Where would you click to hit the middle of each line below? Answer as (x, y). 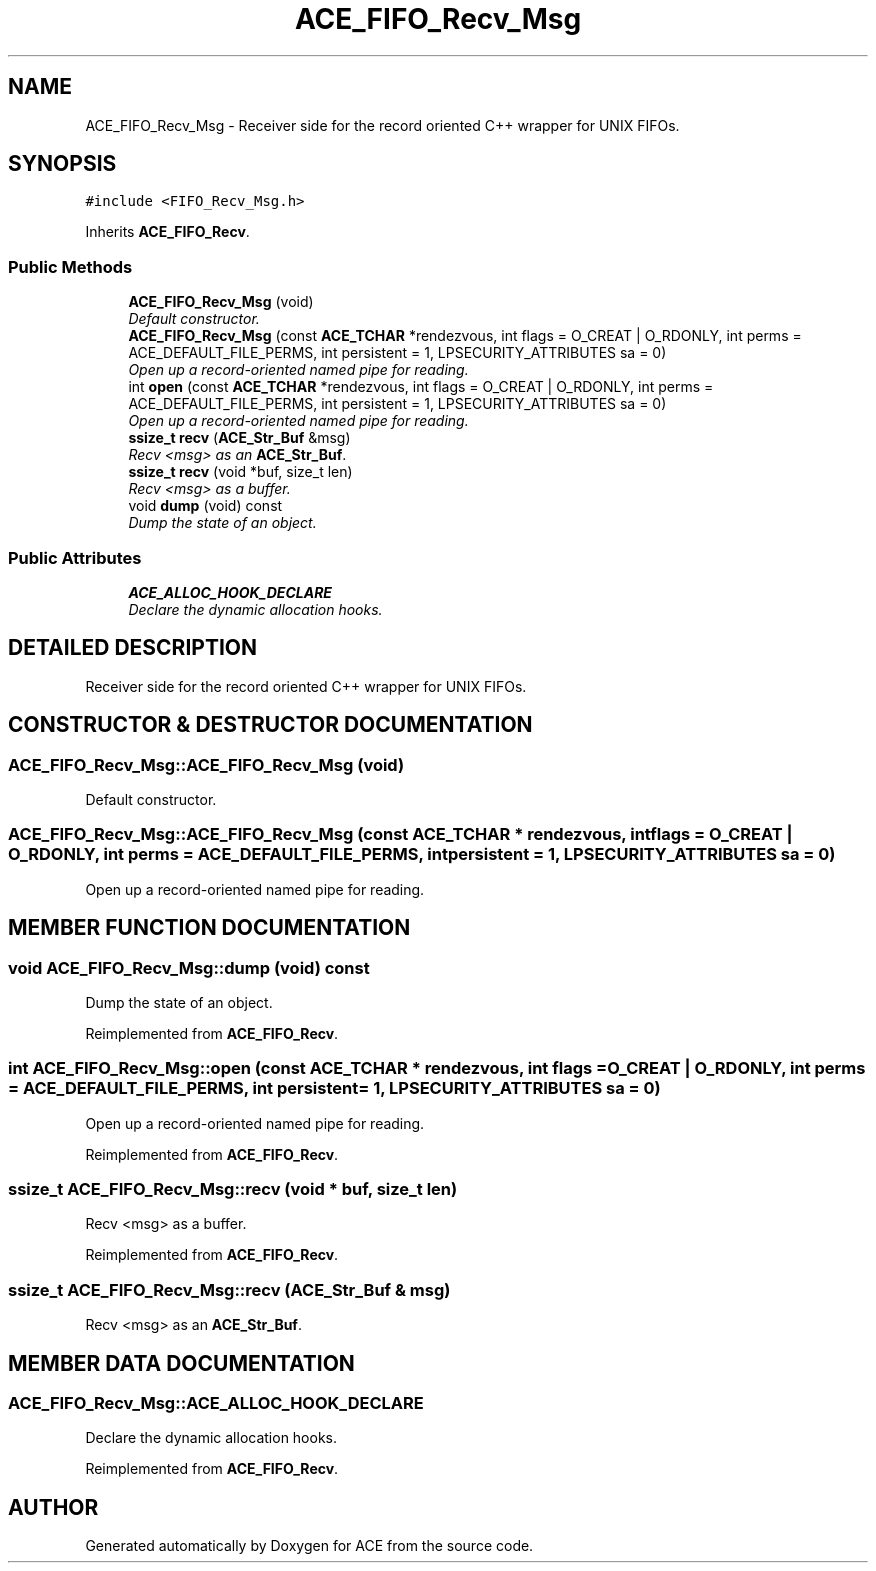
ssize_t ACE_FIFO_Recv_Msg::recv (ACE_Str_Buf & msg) (229, 1289)
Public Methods (70, 266)
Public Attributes (75, 557)
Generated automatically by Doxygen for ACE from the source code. (309, 1546)
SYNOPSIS (62, 164)
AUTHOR (53, 1507)
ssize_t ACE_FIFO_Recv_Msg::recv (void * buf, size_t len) (233, 1189)
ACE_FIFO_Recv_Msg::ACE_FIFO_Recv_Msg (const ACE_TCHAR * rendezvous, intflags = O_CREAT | (400, 834)
